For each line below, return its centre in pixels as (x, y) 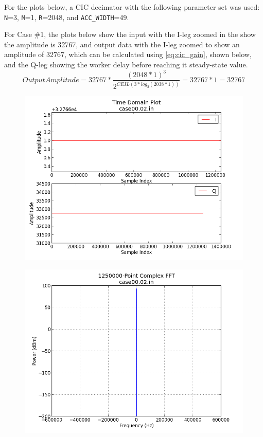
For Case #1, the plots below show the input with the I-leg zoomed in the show (130, 34)
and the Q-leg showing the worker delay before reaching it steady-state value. (126, 65)
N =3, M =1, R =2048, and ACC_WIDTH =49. (67, 17)
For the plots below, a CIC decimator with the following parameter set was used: (132, 7)
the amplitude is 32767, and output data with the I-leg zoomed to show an (122, 44)
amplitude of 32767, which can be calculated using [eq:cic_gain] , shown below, (128, 54)
